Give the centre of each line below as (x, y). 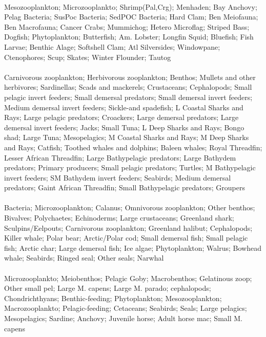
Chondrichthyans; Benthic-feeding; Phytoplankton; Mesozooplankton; (113, 298)
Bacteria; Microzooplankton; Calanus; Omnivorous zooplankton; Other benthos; (130, 207)
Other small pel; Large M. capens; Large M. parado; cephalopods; (108, 288)
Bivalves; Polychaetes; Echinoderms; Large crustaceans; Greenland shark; (119, 218)
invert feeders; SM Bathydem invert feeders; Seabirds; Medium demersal (118, 177)
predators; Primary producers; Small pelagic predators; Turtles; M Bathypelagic (130, 167)
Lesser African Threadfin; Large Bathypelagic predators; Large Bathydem (120, 157)
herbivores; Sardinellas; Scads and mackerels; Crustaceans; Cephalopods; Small (128, 87)
